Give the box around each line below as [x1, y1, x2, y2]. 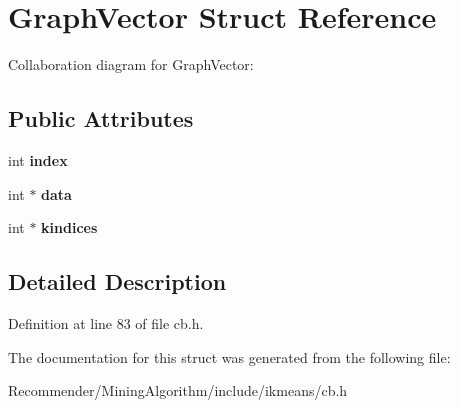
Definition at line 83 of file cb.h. [8, 312, 204, 333]
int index [8, 149, 68, 170]
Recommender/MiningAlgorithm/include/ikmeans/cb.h [8, 380, 348, 401]
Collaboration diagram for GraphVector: [8, 54, 254, 75]
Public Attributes [8, 103, 194, 134]
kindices [41, 217, 98, 238]
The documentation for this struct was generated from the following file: [8, 346, 451, 367]
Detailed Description [8, 266, 227, 297]
